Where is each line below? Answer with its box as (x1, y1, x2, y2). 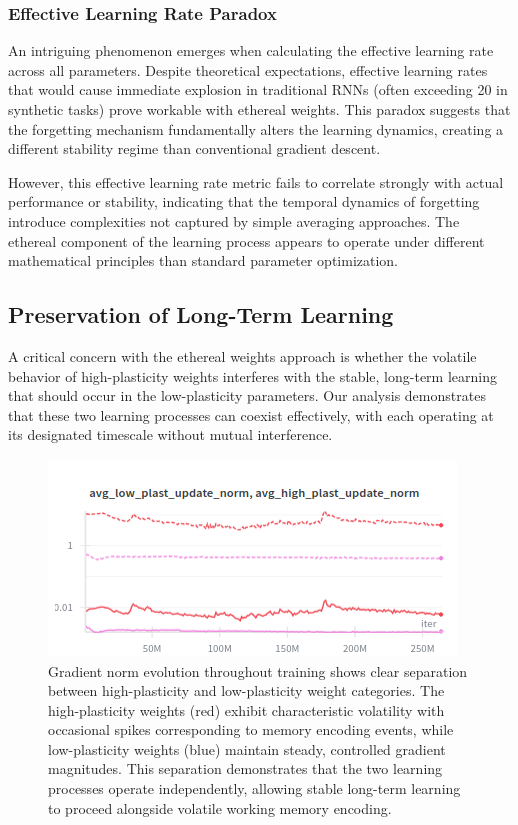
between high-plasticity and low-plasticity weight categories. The (48, 680, 445, 701)
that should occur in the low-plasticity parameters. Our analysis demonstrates (8, 385, 486, 406)
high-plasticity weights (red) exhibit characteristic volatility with (48, 699, 445, 720)
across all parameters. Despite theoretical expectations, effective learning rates (8, 59, 488, 80)
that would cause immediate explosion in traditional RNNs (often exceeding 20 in (8, 79, 508, 100)
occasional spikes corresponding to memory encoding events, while (48, 719, 454, 740)
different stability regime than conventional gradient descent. (8, 138, 381, 159)
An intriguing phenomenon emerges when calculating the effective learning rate (8, 40, 494, 61)
